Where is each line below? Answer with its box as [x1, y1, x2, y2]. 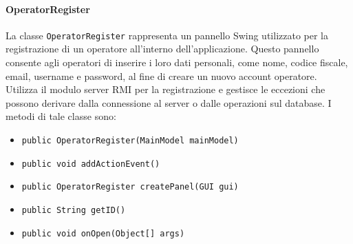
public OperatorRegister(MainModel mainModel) [21, 136, 239, 146]
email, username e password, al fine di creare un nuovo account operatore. [6, 68, 317, 83]
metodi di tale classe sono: [6, 109, 116, 123]
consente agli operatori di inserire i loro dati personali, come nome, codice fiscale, [6, 55, 348, 70]
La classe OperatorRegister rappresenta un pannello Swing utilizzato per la [6, 28, 328, 42]
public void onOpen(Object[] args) [21, 228, 185, 238]
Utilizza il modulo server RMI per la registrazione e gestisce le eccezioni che [6, 82, 325, 96]
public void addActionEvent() [21, 159, 160, 169]
